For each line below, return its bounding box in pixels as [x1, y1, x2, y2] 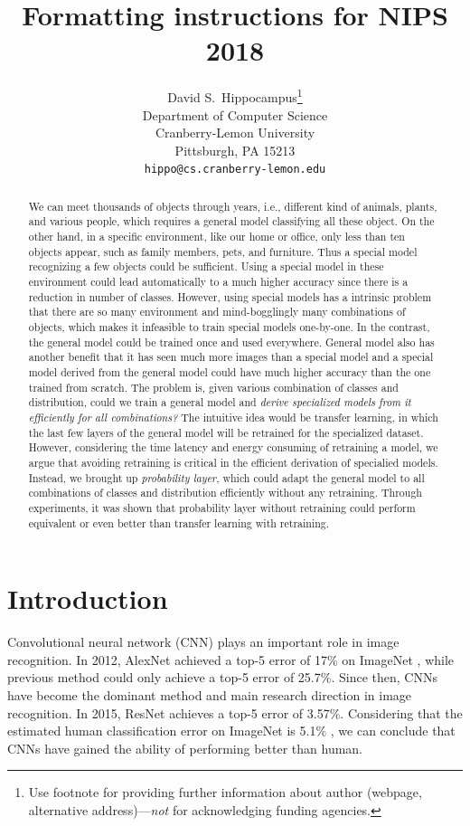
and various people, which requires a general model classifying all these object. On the [28, 214, 435, 229]
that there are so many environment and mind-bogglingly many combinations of [28, 304, 406, 319]
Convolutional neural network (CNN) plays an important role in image [7, 632, 399, 651]
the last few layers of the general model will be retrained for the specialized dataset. [28, 424, 424, 440]
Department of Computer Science [142, 105, 328, 124]
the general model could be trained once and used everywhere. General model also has [28, 334, 435, 349]
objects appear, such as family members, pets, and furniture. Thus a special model [28, 243, 418, 259]
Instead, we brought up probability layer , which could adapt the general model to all [28, 470, 425, 485]
